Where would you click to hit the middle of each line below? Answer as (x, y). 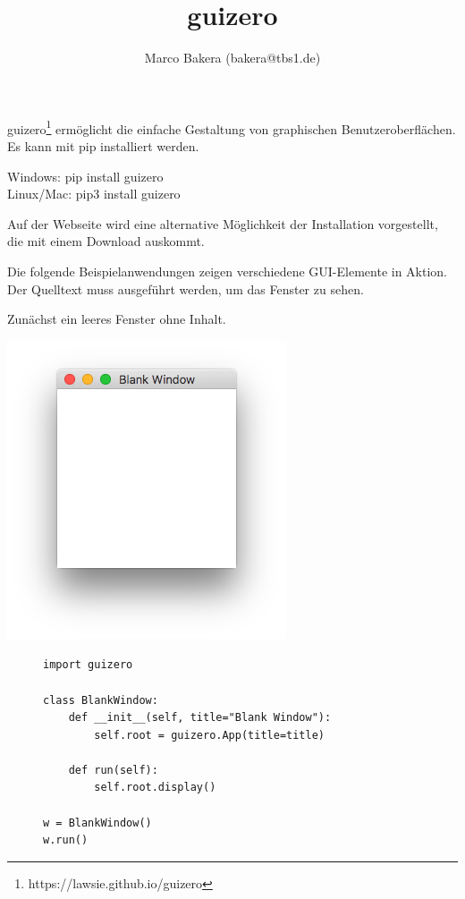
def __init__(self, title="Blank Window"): (200, 718)
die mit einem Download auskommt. (106, 241)
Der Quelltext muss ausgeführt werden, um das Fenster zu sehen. (186, 288)
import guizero (88, 665)
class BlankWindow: (101, 700)
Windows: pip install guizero (85, 176)
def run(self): (113, 770)
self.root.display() (155, 788)
